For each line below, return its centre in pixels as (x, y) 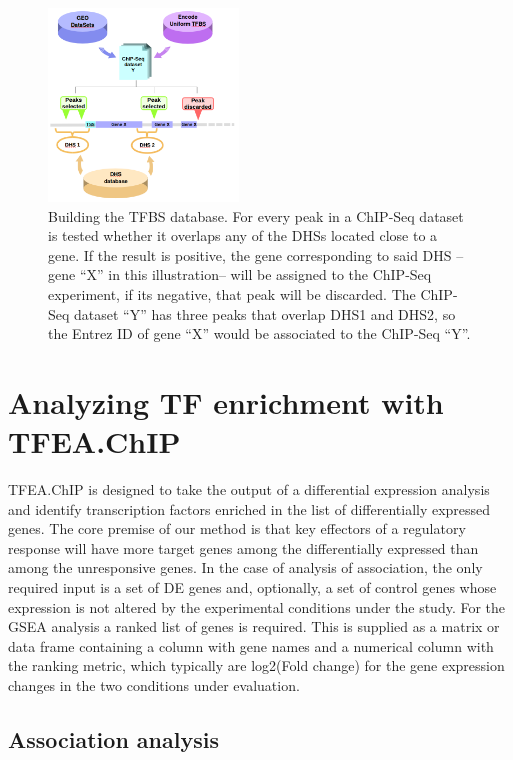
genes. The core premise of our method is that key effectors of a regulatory (237, 528)
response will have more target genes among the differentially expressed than (243, 547)
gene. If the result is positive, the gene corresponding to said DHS (250, 254)
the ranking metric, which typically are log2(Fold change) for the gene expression (256, 665)
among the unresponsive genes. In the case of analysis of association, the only (245, 567)
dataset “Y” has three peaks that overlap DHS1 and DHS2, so (265, 313)
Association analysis (113, 739)
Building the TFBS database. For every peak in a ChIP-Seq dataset (256, 215)
